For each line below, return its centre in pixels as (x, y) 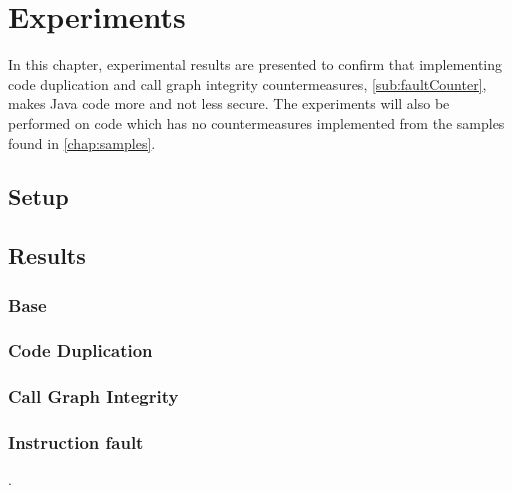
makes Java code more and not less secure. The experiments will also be (229, 103)
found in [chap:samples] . (82, 142)
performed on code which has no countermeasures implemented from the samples (256, 122)
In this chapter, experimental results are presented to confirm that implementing (255, 64)
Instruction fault (76, 442)
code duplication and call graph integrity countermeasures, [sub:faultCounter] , (247, 83)
